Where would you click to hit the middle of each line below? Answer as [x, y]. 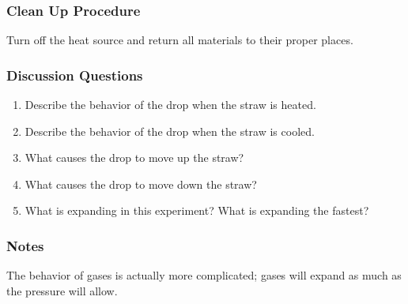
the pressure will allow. [62, 290]
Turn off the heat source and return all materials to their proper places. [180, 40]
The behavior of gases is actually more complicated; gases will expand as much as [204, 275]
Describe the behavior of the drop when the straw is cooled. [170, 131]
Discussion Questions [75, 75]
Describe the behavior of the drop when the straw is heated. [170, 105]
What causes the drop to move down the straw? [141, 184]
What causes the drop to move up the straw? [134, 158]
